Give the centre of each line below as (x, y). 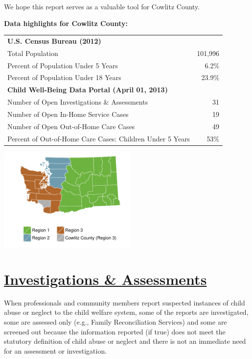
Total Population (33, 53)
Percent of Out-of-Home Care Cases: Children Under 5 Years (99, 138)
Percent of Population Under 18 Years (64, 77)
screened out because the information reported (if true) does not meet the (115, 331)
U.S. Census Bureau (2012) (54, 41)
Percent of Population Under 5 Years (63, 65)
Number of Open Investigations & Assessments (78, 102)
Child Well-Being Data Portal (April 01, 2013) (88, 90)
